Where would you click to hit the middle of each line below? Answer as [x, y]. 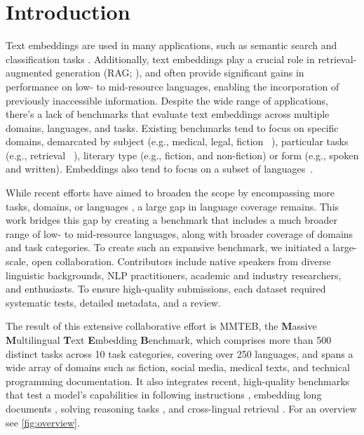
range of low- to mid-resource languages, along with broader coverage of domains [180, 233]
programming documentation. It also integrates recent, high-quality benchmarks [178, 381]
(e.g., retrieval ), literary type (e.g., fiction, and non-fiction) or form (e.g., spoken [182, 155]
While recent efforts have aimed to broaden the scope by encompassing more [170, 193]
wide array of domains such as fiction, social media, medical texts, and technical [178, 367]
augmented [29, 73]
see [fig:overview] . [43, 422]
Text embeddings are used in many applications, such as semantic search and [171, 45]
